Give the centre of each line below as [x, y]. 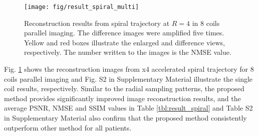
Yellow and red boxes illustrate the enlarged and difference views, [124, 42]
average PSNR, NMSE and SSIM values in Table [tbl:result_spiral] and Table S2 [128, 108]
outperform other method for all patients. [68, 127]
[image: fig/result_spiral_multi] [82, 7]
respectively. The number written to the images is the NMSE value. [128, 52]
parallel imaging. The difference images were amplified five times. [124, 33]
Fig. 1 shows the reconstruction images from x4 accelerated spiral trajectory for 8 [129, 69]
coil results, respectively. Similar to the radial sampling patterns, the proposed [124, 88]
